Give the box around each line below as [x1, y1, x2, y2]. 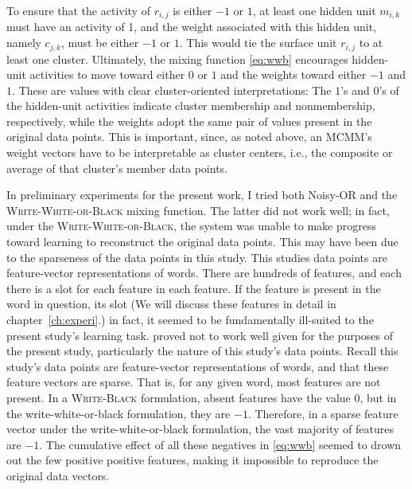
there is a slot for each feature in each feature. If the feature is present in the [6, 280, 381, 296]
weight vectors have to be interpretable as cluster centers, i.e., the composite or [6, 144, 393, 161]
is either [173, 2, 212, 18]
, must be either [61, 34, 139, 51]
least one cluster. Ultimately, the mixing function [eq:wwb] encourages [6, 50, 348, 67]
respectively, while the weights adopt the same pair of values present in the [6, 112, 372, 129]
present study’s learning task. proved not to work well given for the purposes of [6, 327, 394, 343]
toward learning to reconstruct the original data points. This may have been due [6, 233, 398, 250]
